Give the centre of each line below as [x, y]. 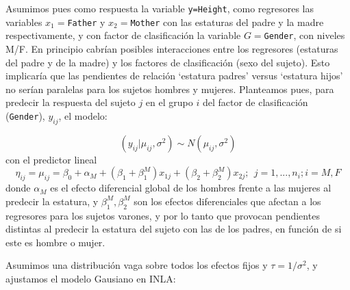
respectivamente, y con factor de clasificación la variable [123, 35]
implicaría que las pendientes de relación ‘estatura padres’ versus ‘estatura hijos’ [174, 76]
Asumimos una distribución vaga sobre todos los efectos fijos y [137, 265]
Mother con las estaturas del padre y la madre [227, 22]
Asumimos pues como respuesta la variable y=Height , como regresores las [160, 8]
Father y [86, 22]
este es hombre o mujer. [55, 242]
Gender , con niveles [304, 35]
